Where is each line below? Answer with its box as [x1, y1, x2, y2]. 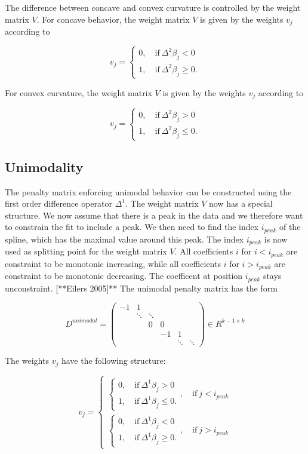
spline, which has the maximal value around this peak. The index [5, 232, 244, 245]
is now [264, 232, 288, 245]
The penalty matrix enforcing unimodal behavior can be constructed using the [5, 185, 292, 198]
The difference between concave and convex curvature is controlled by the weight [5, 1, 301, 13]
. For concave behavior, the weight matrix [36, 13, 190, 25]
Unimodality [5, 157, 84, 176]
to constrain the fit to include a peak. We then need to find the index [5, 220, 259, 233]
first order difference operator [5, 197, 112, 210]
